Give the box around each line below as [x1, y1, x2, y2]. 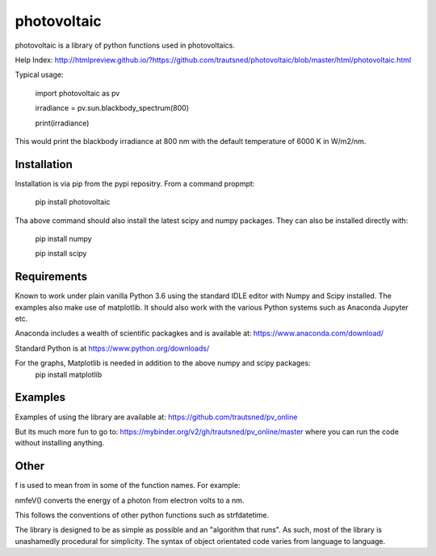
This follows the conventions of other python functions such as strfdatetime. [15, 510, 270, 520]
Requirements [15, 270, 88, 284]
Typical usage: [15, 69, 64, 80]
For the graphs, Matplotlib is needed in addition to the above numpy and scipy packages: [15, 358, 311, 368]
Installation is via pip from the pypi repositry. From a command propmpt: [15, 179, 255, 188]
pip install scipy [35, 249, 87, 259]
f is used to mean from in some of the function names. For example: [15, 481, 241, 491]
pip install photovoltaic [35, 197, 111, 207]
